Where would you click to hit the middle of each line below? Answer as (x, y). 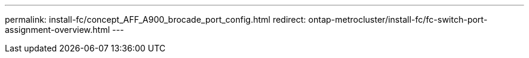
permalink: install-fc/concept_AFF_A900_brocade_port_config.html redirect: (155, 19)
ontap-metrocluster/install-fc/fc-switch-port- (398, 19)
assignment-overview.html (57, 30)
